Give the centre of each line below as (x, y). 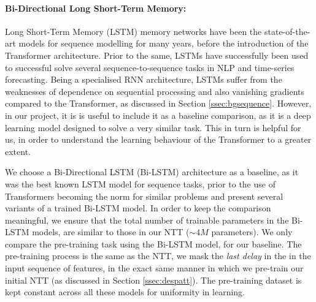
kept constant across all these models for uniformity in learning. (125, 292)
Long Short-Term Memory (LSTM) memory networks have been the (133, 31)
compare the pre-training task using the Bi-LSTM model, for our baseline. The (153, 243)
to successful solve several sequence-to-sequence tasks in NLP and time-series (150, 67)
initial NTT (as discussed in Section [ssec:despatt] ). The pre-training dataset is (153, 280)
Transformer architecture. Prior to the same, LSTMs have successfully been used (157, 55)
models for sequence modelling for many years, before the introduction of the (164, 43)
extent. (18, 151)
